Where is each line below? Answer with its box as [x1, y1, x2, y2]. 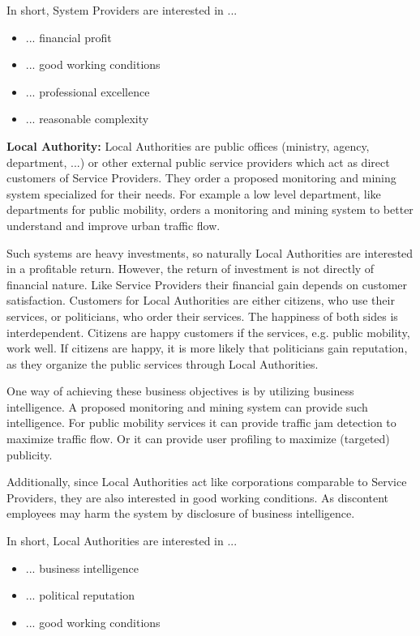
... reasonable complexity [25, 110, 149, 127]
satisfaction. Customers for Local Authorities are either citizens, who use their [6, 292, 395, 309]
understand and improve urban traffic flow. [6, 216, 221, 233]
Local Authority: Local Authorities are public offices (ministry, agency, [6, 137, 370, 154]
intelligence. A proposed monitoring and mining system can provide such [6, 398, 368, 415]
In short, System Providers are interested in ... [6, 2, 238, 18]
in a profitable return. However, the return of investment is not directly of [6, 260, 375, 277]
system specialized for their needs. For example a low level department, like [6, 185, 381, 202]
